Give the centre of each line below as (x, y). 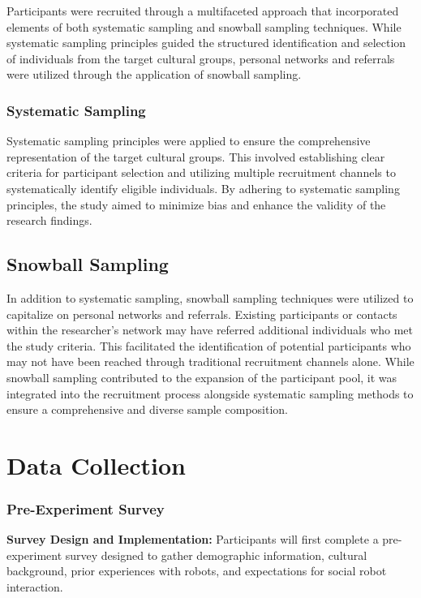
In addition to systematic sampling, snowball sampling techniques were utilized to (210, 297)
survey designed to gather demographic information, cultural (216, 555)
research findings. (49, 220)
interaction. (35, 587)
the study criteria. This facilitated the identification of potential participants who (209, 345)
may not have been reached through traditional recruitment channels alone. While (210, 361)
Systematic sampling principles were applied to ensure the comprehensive (189, 141)
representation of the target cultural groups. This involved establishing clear (196, 156)
